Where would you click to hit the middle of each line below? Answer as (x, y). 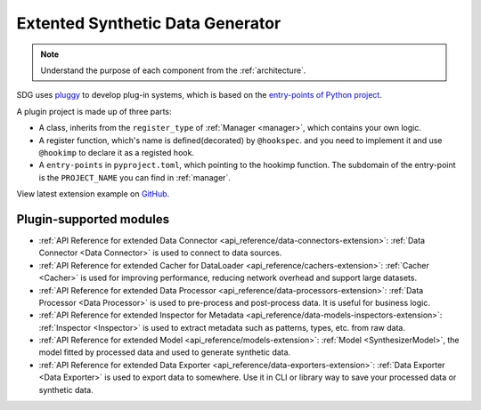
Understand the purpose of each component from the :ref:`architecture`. (173, 70)
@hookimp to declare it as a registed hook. (117, 152)
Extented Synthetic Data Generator (149, 23)
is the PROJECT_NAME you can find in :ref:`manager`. (135, 177)
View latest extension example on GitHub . (93, 194)
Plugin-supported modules (93, 219)
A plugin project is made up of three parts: (94, 111)
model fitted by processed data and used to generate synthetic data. (165, 352)
